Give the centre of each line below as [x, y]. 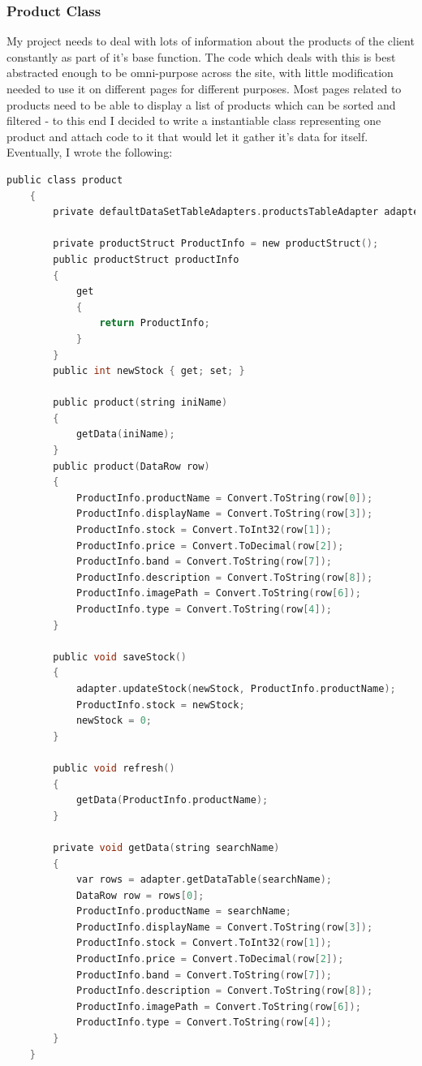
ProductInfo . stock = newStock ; [160, 705]
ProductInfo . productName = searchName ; [183, 911]
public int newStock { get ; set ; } [149, 371]
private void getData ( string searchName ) [166, 847]
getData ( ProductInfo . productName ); [172, 800]
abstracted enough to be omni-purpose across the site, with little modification [200, 73]
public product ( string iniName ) [140, 403]
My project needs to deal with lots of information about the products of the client [211, 41]
